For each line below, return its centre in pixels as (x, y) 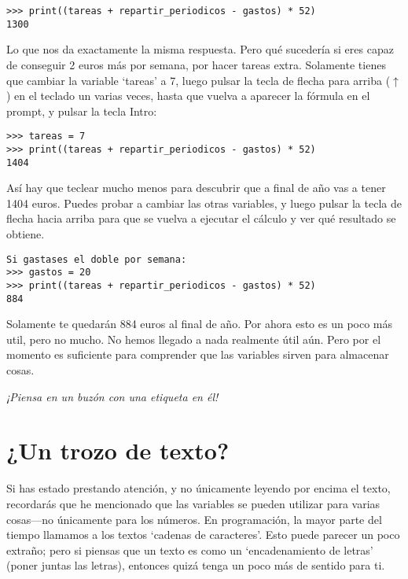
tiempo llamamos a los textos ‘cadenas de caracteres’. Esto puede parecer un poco (203, 535)
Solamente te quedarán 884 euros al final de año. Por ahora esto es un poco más (200, 324)
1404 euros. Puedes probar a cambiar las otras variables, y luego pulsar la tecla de (204, 203)
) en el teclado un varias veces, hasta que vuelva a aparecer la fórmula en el (188, 96)
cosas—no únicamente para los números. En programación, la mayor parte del (194, 519)
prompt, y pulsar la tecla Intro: (82, 111)
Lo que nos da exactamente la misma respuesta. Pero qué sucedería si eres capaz (200, 49)
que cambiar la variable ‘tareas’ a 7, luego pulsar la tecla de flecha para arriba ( (198, 80)
